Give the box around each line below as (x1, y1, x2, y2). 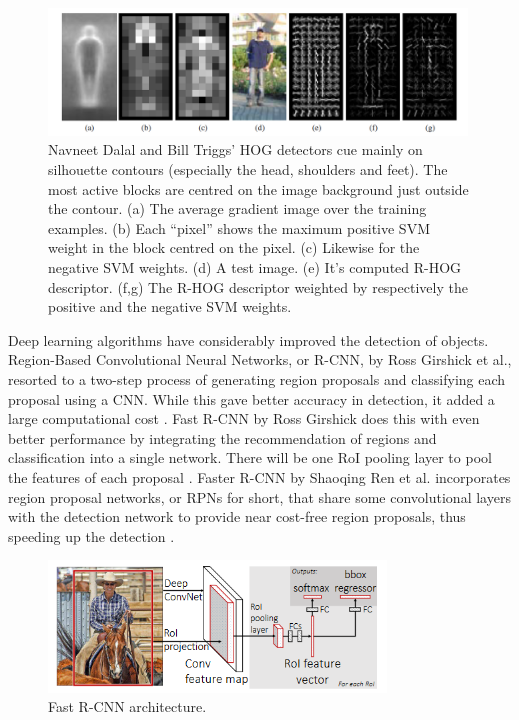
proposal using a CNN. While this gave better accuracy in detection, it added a (8, 388, 495, 409)
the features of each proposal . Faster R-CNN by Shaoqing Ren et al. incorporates (8, 466, 511, 487)
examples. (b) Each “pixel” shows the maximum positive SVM (48, 217, 430, 238)
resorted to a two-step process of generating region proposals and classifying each (8, 369, 506, 390)
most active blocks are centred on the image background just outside (48, 178, 469, 199)
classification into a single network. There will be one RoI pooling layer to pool (8, 447, 492, 468)
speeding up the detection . (8, 525, 175, 546)
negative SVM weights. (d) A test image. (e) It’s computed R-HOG (48, 257, 462, 278)
